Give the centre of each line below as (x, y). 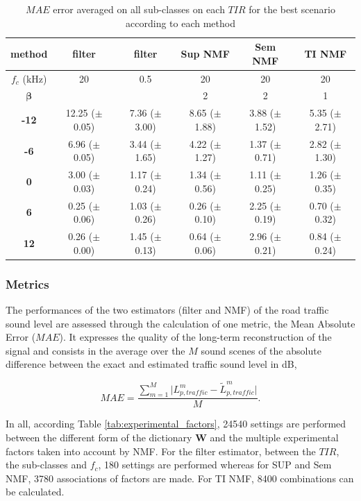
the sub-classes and (46, 465)
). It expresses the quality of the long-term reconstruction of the (195, 337)
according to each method (180, 23)
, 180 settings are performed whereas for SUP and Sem (215, 465)
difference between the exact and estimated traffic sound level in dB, (151, 364)
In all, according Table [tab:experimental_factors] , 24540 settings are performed (176, 424)
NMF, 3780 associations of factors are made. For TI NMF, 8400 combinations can (180, 478)
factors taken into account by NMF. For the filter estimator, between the (161, 451)
